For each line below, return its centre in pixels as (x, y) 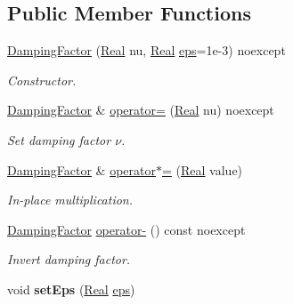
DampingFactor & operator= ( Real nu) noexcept (141, 110)
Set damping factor (59, 139)
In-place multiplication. (70, 200)
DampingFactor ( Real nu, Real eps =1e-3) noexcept (146, 50)
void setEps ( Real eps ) (71, 289)
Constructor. (42, 80)
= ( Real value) (203, 169)
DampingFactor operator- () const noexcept (126, 229)
